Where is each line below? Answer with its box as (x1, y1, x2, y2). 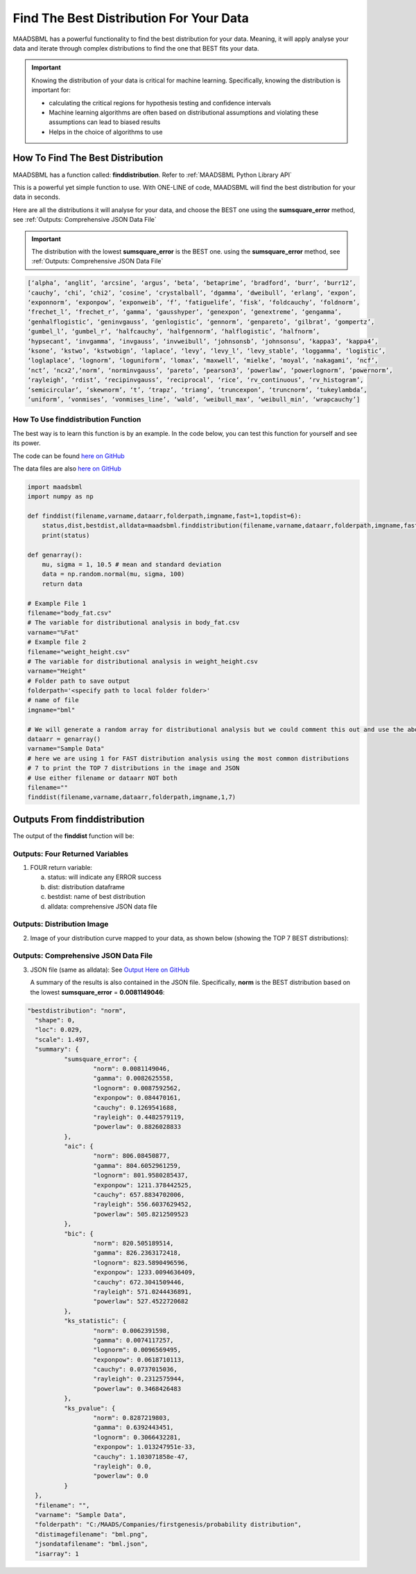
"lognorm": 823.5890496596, (93, 1259, 189, 1266)
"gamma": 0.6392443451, (93, 1424, 174, 1431)
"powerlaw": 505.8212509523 (93, 1210, 189, 1218)
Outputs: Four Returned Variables (12, 849, 128, 859)
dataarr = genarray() (27, 735, 101, 743)
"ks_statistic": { (63, 1317, 127, 1325)
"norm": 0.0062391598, (93, 1327, 171, 1334)
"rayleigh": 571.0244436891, (93, 1288, 192, 1295)
